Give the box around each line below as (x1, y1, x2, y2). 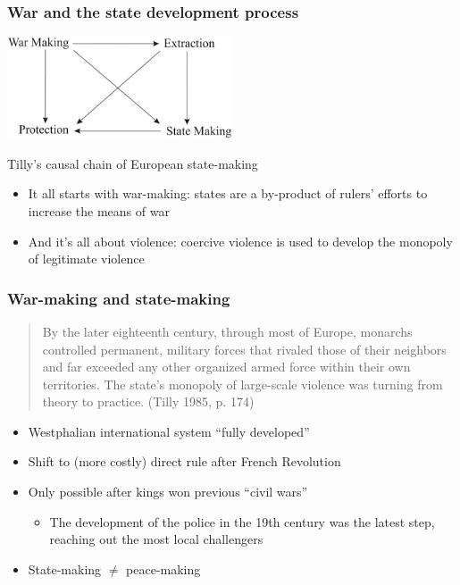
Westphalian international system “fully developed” (28, 422, 310, 440)
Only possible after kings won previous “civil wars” (28, 482, 308, 501)
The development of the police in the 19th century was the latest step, (49, 512, 435, 531)
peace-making (126, 559, 201, 578)
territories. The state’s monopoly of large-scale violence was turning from (42, 374, 443, 393)
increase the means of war (28, 201, 170, 220)
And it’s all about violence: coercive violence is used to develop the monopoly (28, 231, 453, 250)
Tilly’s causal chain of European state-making (7, 154, 258, 172)
